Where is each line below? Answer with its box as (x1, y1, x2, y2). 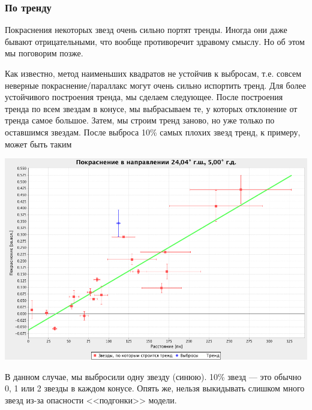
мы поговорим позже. (5, 47, 83, 59)
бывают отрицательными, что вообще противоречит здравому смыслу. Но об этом (5, 35, 305, 47)
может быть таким (5, 137, 72, 150)
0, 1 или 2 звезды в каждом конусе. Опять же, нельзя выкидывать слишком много (5, 382, 305, 394)
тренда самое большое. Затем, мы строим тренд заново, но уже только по (5, 114, 275, 126)
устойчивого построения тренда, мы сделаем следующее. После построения (5, 91, 283, 103)
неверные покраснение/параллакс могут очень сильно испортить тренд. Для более (5, 79, 306, 91)
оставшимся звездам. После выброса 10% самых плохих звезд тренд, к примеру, (5, 125, 301, 138)
